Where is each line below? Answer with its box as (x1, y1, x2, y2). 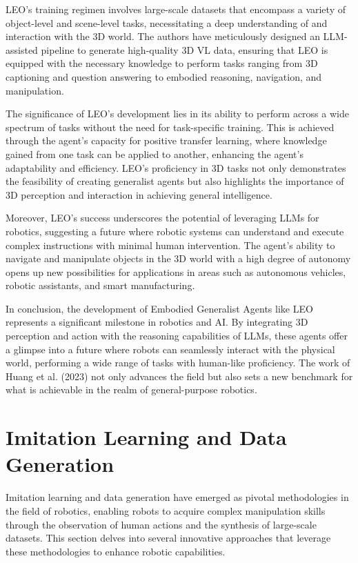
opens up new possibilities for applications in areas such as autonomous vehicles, (6, 264, 346, 279)
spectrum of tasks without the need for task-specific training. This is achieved (6, 119, 335, 134)
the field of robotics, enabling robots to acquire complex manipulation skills (6, 503, 326, 517)
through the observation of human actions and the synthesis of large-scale (6, 517, 317, 531)
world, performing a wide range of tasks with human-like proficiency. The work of (6, 355, 350, 370)
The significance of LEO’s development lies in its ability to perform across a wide (6, 106, 349, 121)
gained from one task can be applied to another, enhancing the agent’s (6, 146, 304, 161)
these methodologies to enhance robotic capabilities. (6, 544, 226, 558)
